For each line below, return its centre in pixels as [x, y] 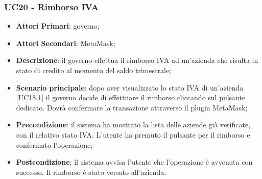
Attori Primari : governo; [58, 26]
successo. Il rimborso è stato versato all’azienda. [91, 172]
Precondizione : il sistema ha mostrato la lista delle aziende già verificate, [133, 125]
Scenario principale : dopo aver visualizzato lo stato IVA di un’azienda [130, 87]
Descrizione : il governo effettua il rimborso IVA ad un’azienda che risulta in [137, 60]
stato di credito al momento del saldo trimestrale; [94, 70]
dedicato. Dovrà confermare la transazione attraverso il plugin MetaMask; [132, 107]
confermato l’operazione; [54, 144]
